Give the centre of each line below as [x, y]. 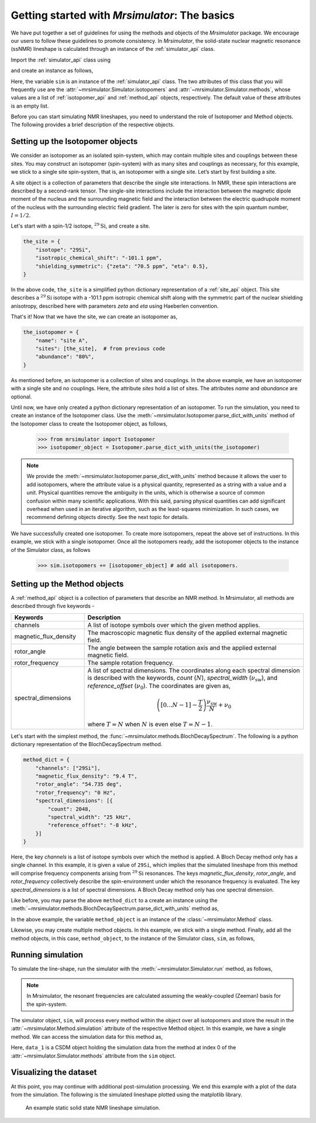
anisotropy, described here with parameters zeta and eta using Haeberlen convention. [115, 306]
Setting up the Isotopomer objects [74, 141]
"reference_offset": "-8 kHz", [92, 825]
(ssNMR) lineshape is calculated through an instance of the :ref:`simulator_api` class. [113, 49]
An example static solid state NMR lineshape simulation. [93, 1108]
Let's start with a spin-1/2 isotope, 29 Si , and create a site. [80, 226]
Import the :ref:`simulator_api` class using [61, 60]
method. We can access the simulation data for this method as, [87, 1036]
